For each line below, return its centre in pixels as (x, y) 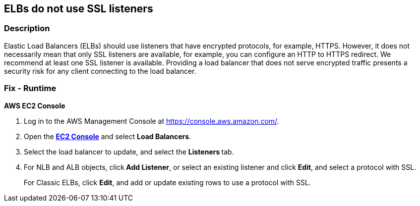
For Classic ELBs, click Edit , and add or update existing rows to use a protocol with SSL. (167, 182)
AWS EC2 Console (35, 105)
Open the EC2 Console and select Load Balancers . (108, 136)
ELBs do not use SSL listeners (79, 9)
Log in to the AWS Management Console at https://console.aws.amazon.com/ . (151, 121)
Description (27, 28)
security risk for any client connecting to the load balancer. (100, 71)
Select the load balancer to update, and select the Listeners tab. (129, 152)
